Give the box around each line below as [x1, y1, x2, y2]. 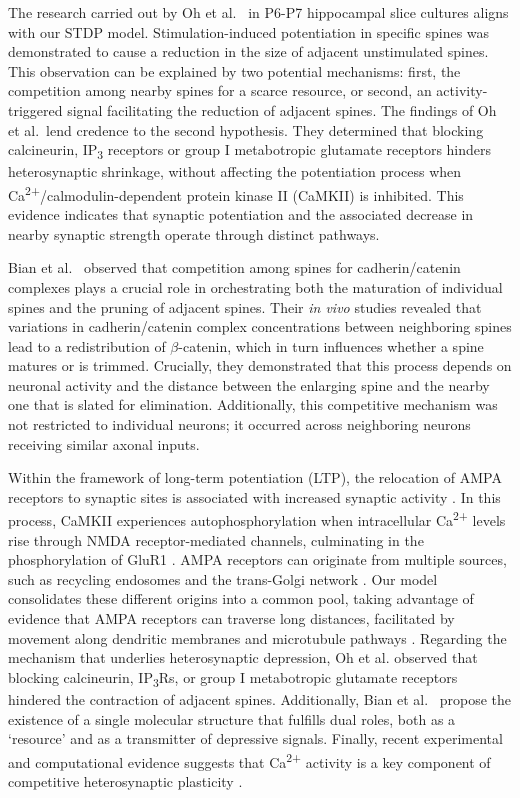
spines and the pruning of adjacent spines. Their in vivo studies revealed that [8, 296, 482, 317]
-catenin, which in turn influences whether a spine [178, 335, 484, 356]
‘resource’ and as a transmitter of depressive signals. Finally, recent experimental [8, 728, 503, 749]
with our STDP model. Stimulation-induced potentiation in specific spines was [8, 21, 490, 42]
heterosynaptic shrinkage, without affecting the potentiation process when [8, 161, 462, 182]
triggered [8, 99, 63, 120]
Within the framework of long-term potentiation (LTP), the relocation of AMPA [8, 467, 502, 488]
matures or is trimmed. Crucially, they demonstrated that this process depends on [8, 355, 512, 376]
